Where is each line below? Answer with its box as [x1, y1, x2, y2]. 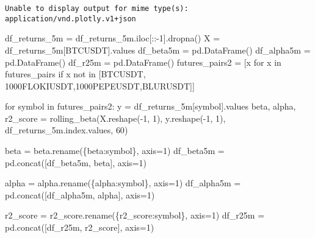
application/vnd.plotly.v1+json [5, 14, 136, 23]
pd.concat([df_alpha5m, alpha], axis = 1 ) [5, 188, 155, 201]
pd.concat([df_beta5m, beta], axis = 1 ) [5, 156, 147, 169]
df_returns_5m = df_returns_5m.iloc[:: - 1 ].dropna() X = [5, 32, 220, 44]
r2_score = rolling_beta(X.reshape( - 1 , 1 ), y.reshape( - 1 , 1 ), [5, 111, 226, 124]
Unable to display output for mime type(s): [5, 4, 189, 13]
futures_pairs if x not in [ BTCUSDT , [5, 68, 146, 80]
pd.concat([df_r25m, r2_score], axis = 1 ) [5, 221, 154, 234]
